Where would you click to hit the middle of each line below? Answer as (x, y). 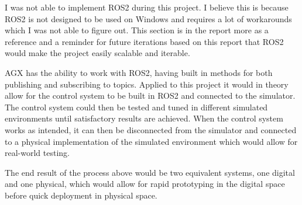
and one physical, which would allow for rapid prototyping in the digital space (145, 184)
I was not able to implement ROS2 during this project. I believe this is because (147, 7)
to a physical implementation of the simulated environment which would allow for (151, 141)
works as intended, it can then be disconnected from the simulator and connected (151, 129)
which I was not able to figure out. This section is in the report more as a (137, 30)
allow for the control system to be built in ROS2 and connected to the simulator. (150, 95)
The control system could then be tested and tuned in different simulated (136, 107)
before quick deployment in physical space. (81, 195)
